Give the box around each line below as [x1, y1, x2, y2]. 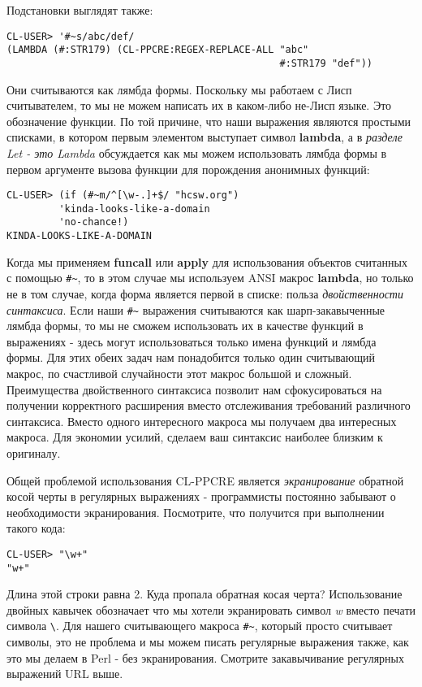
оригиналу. [6, 445, 61, 461]
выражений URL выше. [6, 665, 123, 682]
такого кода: [6, 520, 66, 537]
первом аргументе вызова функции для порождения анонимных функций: [6, 160, 370, 177]
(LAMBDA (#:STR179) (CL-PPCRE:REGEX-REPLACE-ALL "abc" [6, 44, 309, 56]
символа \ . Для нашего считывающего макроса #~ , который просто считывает [6, 617, 393, 634]
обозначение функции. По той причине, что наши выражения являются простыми [6, 112, 411, 129]
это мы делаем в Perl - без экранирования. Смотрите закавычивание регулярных [6, 649, 404, 666]
